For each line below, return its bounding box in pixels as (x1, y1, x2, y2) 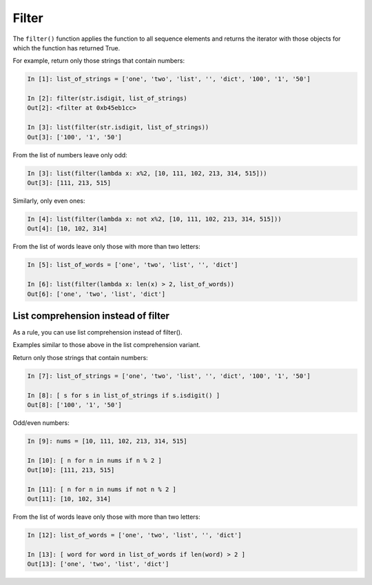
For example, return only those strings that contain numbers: (12, 57, 185, 65)
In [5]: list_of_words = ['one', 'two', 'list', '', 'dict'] (27, 261, 238, 269)
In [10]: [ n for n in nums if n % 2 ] (27, 456, 162, 464)
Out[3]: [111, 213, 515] (27, 179, 112, 187)
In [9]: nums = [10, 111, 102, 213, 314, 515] (27, 437, 187, 445)
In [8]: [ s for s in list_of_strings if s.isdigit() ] (27, 391, 220, 399)
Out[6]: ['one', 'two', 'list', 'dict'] (27, 290, 165, 298)
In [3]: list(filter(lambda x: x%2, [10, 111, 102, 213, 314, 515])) (27, 169, 267, 177)
